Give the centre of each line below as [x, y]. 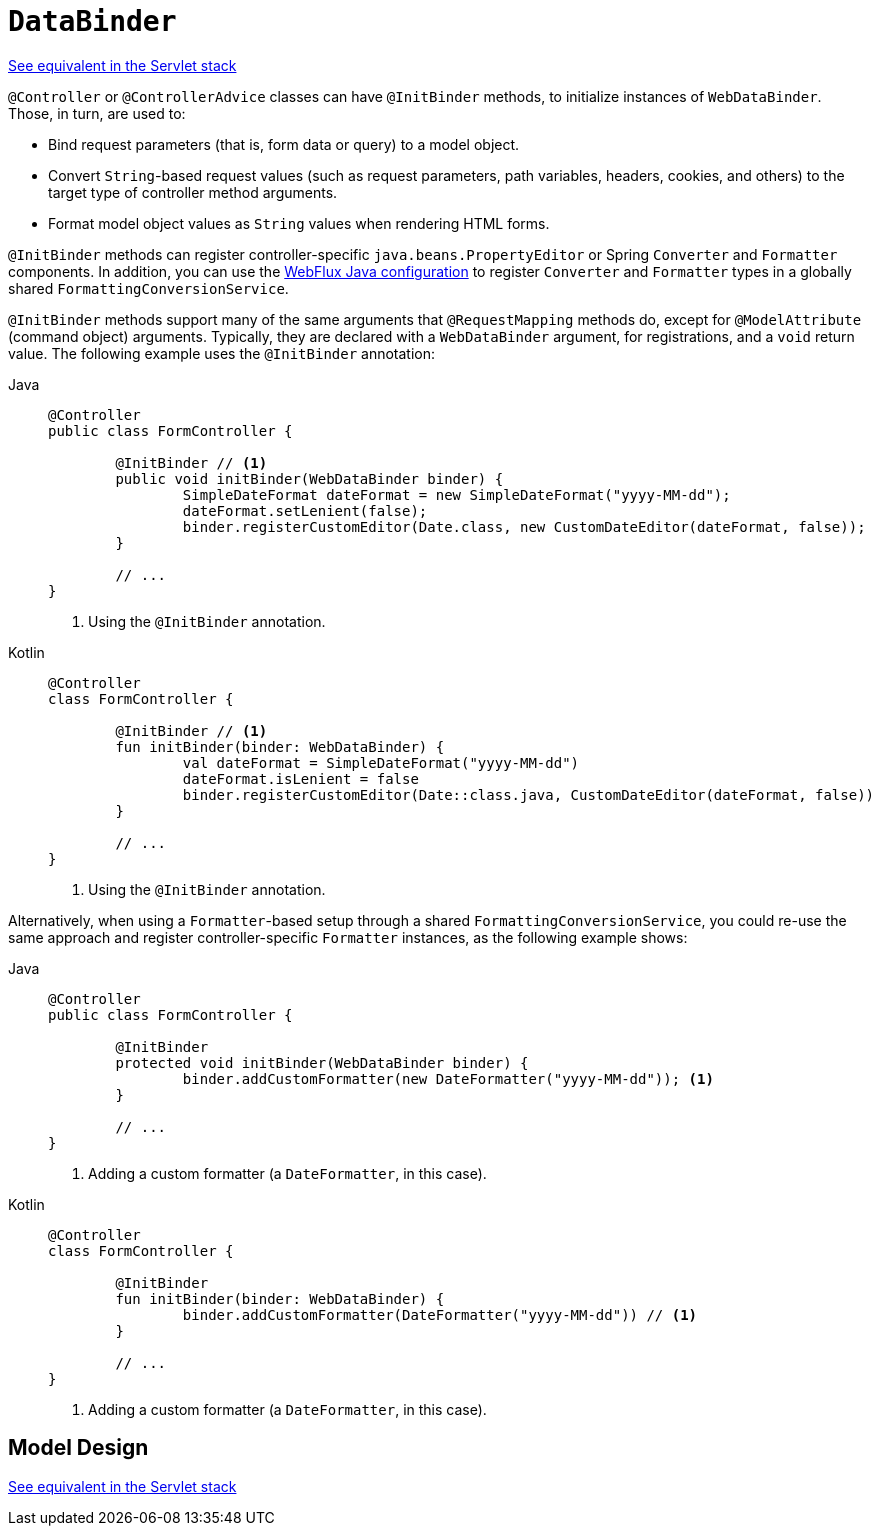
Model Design [78, 1448]
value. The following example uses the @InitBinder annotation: [222, 353]
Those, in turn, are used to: [97, 113]
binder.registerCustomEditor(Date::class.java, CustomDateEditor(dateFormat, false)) [528, 794]
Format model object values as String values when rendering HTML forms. [299, 223]
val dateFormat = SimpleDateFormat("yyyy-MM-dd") [381, 762]
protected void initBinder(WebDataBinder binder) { [322, 1062]
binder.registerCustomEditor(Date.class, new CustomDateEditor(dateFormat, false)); [524, 526]
